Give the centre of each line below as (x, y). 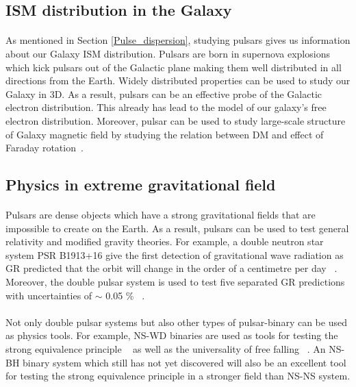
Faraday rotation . (44, 148)
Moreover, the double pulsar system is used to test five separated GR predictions (175, 282)
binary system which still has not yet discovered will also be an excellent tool (185, 362)
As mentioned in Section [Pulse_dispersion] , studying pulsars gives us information (178, 40)
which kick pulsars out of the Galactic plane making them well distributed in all (174, 67)
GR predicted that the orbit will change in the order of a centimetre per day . (171, 268)
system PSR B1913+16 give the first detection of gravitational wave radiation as (175, 254)
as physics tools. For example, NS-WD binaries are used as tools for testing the (172, 335)
